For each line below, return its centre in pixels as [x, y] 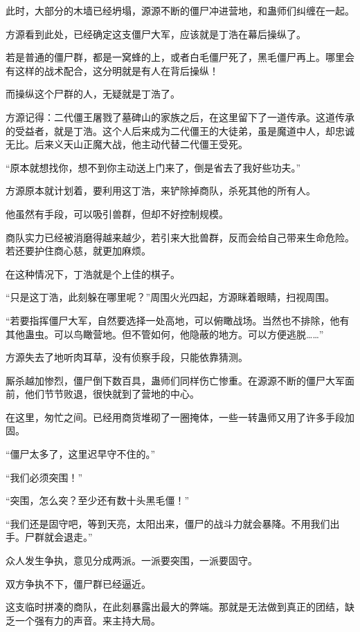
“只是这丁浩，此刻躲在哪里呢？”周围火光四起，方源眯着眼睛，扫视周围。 [170, 297]
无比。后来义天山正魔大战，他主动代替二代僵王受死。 [127, 144]
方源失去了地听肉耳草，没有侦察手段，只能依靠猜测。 [127, 357]
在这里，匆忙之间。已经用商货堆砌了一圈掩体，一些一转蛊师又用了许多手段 [175, 417]
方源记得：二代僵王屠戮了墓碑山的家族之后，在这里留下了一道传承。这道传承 [180, 117]
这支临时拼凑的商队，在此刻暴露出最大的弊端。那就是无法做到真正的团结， [175, 607]
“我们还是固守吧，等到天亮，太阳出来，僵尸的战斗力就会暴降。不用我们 [168, 523]
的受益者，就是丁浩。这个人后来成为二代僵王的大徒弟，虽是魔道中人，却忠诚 [180, 130]
